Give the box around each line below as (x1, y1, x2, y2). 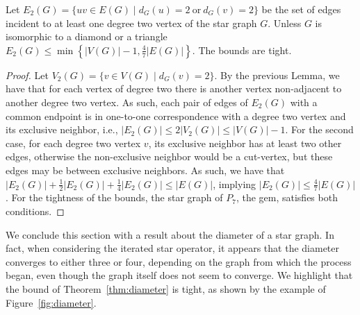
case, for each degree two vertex (6, 135, 141, 150)
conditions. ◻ (6, 203, 65, 218)
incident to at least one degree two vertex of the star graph (6, 15, 257, 30)
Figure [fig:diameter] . (6, 295, 97, 309)
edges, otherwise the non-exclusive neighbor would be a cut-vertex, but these (6, 149, 333, 164)
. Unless (268, 15, 302, 30)
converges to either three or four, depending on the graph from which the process (6, 254, 352, 269)
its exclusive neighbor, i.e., (6, 122, 118, 137)
